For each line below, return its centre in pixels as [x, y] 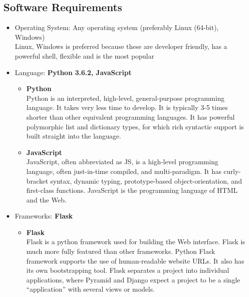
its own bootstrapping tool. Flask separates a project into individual [128, 270]
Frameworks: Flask [44, 216]
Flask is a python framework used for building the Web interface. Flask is [136, 242]
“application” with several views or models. [91, 289]
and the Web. [47, 199]
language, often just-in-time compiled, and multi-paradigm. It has [124, 171]
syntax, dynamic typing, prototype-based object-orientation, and [146, 180]
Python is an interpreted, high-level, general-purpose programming [125, 98]
